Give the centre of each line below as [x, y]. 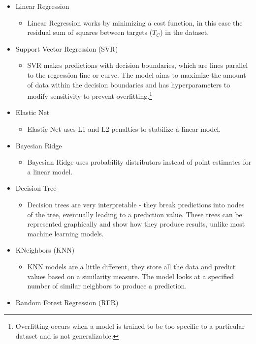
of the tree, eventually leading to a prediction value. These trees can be [135, 214]
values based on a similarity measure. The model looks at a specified [130, 276]
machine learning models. [65, 233]
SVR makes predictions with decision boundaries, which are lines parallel [138, 65]
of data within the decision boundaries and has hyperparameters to [129, 84]
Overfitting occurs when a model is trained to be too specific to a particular [130, 326]
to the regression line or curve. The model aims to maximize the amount [137, 74]
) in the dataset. [185, 32]
